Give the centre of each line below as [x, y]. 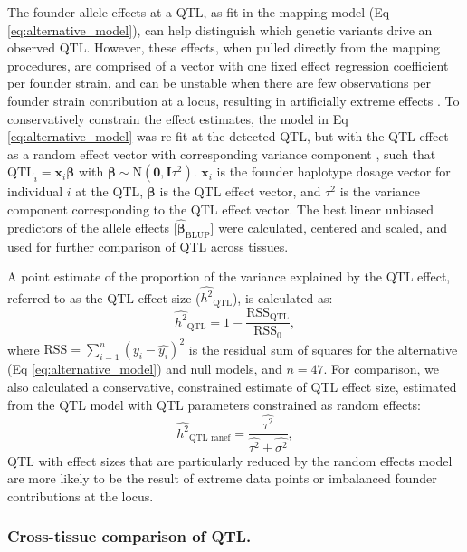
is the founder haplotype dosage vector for [334, 171]
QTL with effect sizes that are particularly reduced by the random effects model [230, 460]
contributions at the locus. [81, 495]
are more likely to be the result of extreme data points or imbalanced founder [222, 478]
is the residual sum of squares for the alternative [323, 349]
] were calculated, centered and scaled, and [329, 227]
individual [35, 191]
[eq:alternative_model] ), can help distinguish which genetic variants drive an [220, 29]
